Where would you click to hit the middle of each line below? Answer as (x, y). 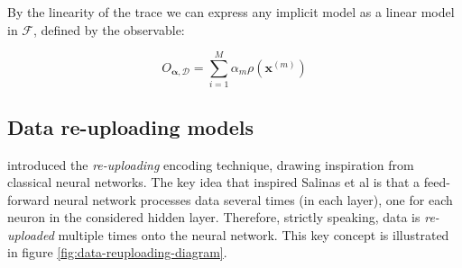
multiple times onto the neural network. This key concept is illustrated (254, 234)
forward (28, 199)
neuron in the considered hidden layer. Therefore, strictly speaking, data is (214, 217)
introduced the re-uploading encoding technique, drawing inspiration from (211, 164)
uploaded (31, 234)
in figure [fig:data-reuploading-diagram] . (117, 252)
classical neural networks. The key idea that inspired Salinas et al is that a (214, 182)
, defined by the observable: (109, 29)
